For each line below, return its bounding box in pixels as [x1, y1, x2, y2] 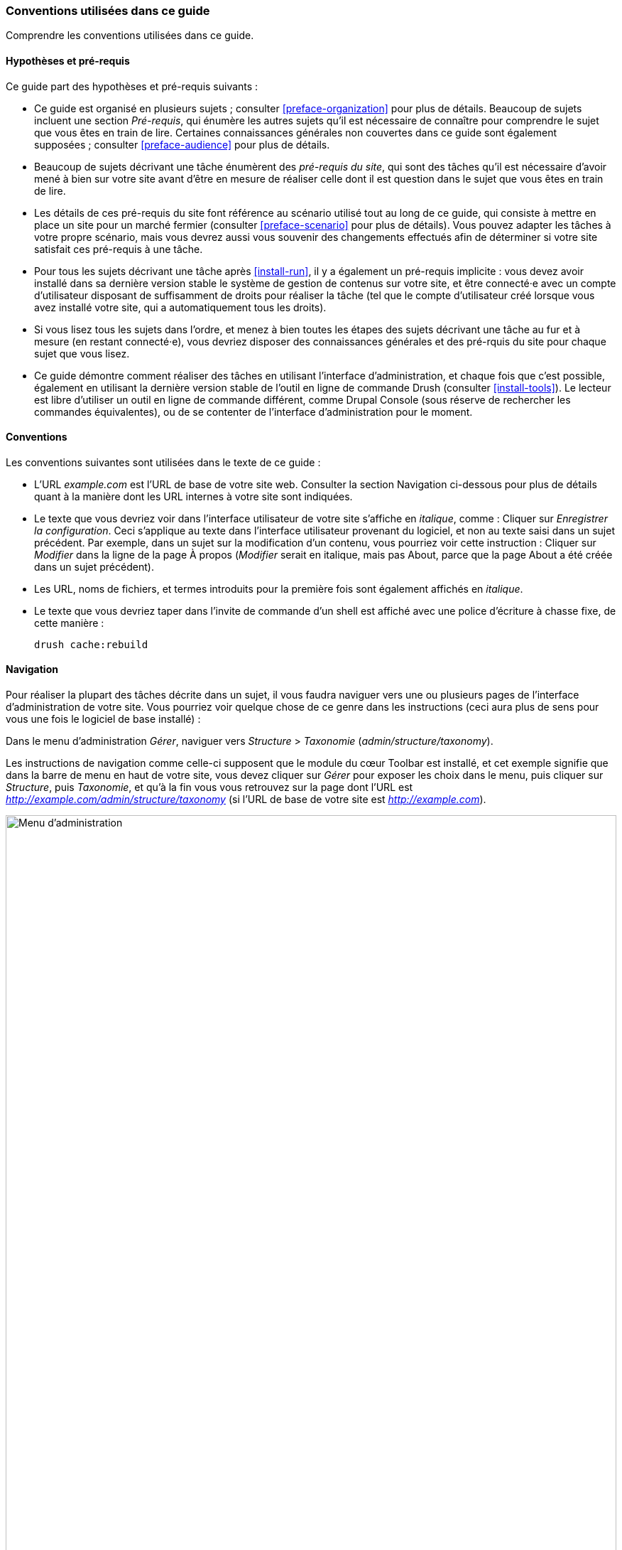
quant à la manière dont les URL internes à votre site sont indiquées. [34, 490, 353, 502]
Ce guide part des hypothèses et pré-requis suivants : [6, 80, 258, 92]
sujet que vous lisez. [34, 347, 130, 360]
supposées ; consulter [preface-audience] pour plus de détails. [34, 138, 330, 151]
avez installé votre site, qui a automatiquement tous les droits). [34, 301, 327, 313]
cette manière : [34, 616, 104, 629]
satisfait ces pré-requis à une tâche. [34, 242, 203, 255]
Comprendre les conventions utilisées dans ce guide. [6, 29, 254, 42]
